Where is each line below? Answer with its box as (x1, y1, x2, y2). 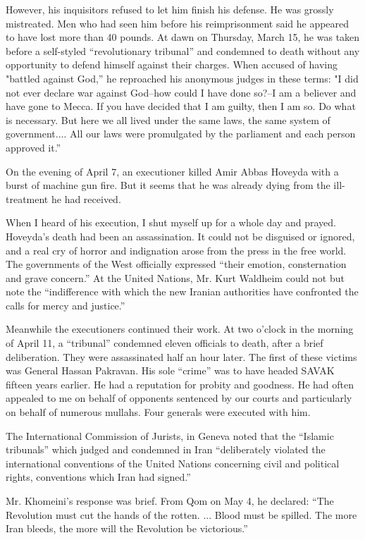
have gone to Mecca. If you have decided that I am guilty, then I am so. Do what (6, 99, 356, 113)
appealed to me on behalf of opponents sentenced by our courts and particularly (6, 391, 352, 405)
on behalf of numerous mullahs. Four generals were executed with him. (6, 405, 311, 419)
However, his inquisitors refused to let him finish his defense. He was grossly (6, 2, 334, 16)
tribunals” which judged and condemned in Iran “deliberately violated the (6, 442, 326, 457)
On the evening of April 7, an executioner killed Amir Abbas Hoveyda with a (6, 164, 339, 178)
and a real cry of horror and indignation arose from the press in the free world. (6, 243, 347, 257)
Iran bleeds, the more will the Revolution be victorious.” (6, 521, 248, 536)
